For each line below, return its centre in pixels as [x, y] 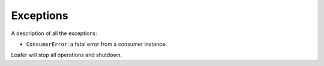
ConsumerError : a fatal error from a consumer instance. [97, 44]
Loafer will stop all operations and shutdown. [67, 55]
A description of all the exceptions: [54, 33]
